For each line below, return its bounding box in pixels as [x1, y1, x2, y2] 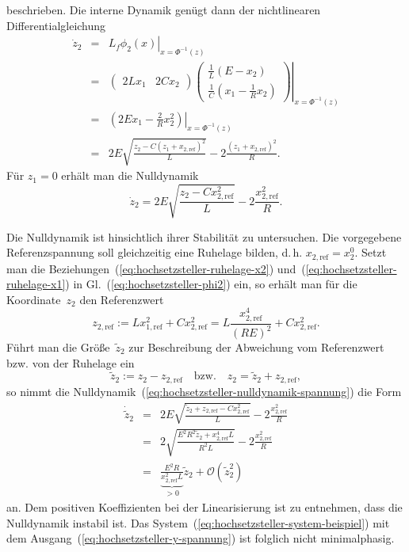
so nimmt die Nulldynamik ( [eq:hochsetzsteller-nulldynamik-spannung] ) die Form [6, 383, 402, 399]
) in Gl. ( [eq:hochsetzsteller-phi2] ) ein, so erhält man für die [65, 276, 357, 292]
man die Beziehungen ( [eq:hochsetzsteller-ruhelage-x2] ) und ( [6, 260, 306, 276]
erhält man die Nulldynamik [61, 167, 199, 184]
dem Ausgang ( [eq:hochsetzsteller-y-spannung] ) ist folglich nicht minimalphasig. [6, 530, 395, 546]
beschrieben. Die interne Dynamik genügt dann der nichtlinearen [6, 2, 321, 17]
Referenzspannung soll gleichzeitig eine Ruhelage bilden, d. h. [6, 244, 303, 261]
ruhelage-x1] [6, 276, 66, 292]
